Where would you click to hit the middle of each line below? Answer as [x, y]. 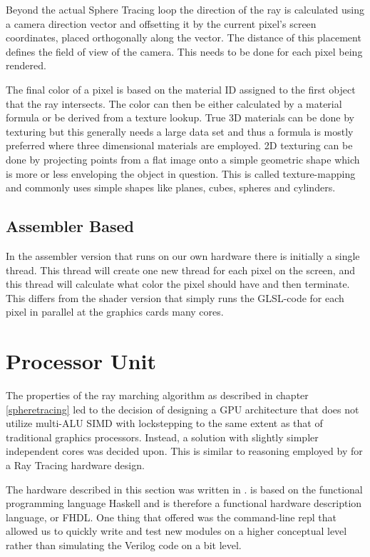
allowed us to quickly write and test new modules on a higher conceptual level [176, 531]
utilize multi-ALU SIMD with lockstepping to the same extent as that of [164, 423]
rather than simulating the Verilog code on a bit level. [124, 545]
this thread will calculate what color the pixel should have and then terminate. [178, 284]
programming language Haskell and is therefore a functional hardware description [184, 503]
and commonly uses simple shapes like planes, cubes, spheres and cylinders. [171, 187]
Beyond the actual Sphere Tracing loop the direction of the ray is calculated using [185, 9]
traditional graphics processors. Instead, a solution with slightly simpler [162, 437]
